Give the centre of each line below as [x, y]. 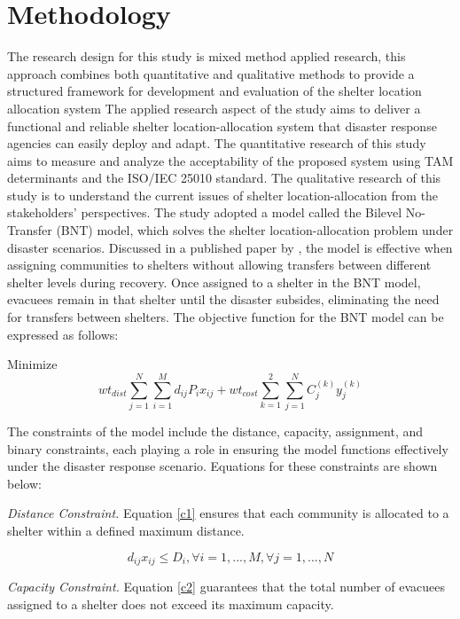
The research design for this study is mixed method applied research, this [207, 56]
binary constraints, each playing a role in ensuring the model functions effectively [228, 448]
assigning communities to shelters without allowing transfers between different [219, 265]
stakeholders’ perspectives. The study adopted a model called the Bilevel [205, 212]
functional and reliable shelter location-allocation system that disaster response [222, 125]
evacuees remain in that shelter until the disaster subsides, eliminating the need [223, 299]
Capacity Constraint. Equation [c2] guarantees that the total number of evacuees [226, 586]
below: [24, 483]
